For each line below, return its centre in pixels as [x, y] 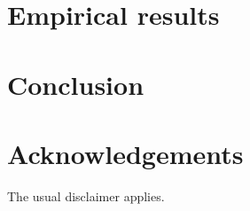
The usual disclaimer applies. [86, 195]
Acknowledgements [125, 153]
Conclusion [76, 84]
